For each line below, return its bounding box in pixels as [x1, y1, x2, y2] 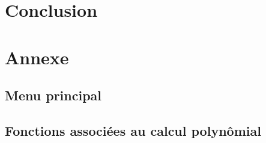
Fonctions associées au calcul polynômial [5, 121, 261, 139]
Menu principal [5, 86, 101, 105]
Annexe [5, 44, 69, 69]
